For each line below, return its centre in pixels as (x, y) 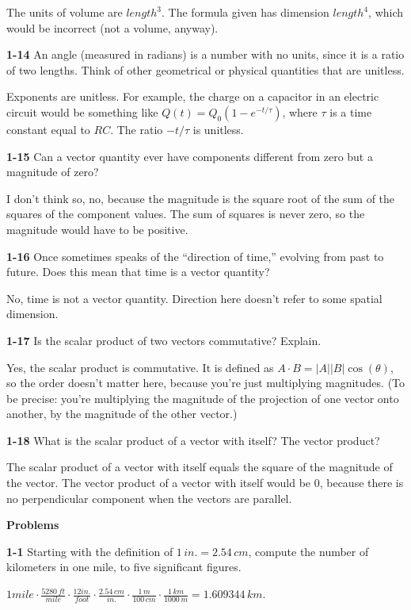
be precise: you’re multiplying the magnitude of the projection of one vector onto (203, 398)
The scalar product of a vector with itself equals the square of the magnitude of (200, 467)
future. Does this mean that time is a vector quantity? (138, 272)
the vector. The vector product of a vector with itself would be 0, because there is (205, 483)
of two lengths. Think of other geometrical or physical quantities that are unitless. (205, 69)
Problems (33, 525)
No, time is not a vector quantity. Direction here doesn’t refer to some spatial (194, 298)
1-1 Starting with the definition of (90, 551)
